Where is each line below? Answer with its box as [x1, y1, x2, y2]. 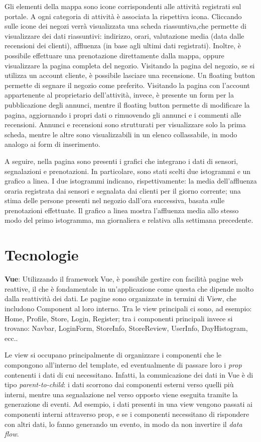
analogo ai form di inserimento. [5, 139, 100, 149]
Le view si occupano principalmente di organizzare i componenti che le [5, 349, 222, 360]
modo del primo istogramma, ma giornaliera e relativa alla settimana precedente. [5, 215, 253, 225]
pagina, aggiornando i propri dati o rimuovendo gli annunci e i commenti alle [5, 109, 241, 120]
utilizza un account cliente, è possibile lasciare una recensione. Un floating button [5, 70, 255, 80]
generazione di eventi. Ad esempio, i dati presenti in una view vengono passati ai [5, 399, 252, 409]
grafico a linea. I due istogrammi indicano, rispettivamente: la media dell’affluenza [5, 175, 257, 186]
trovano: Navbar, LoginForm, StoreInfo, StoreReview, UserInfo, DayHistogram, [5, 323, 248, 333]
